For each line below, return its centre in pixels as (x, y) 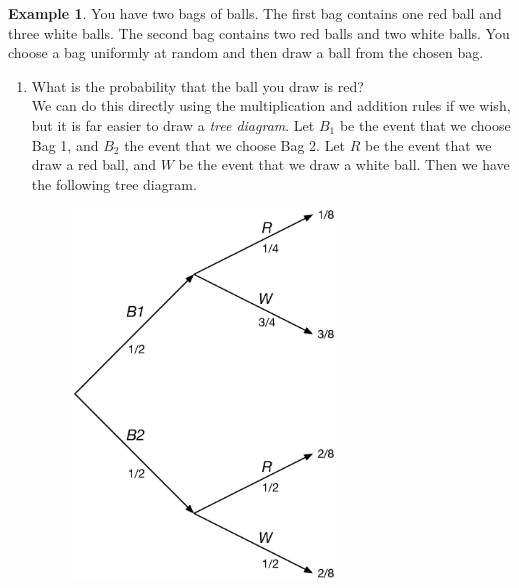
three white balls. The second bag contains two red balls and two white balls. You (259, 32)
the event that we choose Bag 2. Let (235, 144)
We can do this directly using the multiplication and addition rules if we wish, (271, 105)
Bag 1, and (65, 144)
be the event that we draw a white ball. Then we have (344, 164)
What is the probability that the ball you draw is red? (197, 85)
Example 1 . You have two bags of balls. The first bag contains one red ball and (255, 13)
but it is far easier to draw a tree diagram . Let (173, 124)
